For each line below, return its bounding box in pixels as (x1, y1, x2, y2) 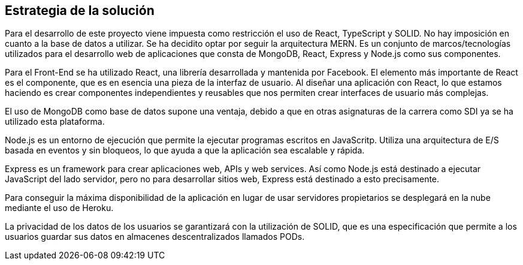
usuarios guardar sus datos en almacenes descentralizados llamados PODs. (5, 231, 305, 242)
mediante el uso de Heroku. (5, 203, 114, 213)
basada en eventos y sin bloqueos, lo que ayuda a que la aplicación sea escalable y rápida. (5, 145, 365, 156)
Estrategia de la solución (5, 3, 155, 18)
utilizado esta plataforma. (5, 116, 105, 127)
